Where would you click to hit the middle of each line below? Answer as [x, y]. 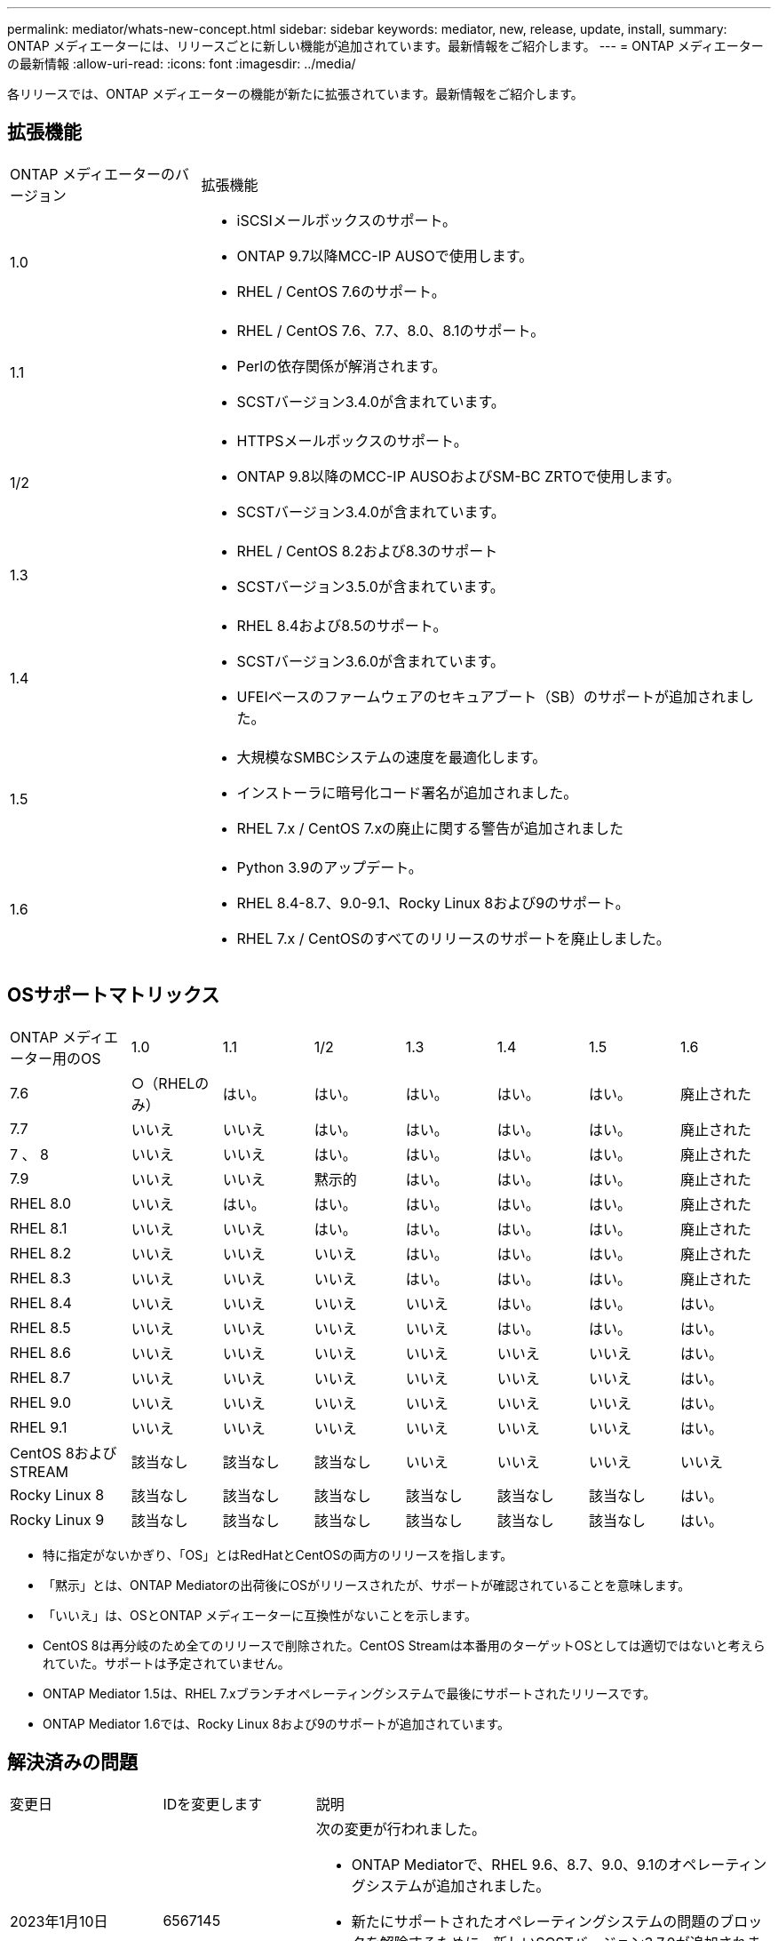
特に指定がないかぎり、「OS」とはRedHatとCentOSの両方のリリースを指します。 [278, 1554]
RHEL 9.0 [41, 1402]
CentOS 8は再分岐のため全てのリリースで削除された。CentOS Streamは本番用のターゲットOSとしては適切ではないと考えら [404, 1645]
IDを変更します [213, 1804]
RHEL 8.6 [41, 1352]
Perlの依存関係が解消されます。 [341, 366]
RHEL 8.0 [41, 1203]
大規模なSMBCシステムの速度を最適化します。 [392, 757]
